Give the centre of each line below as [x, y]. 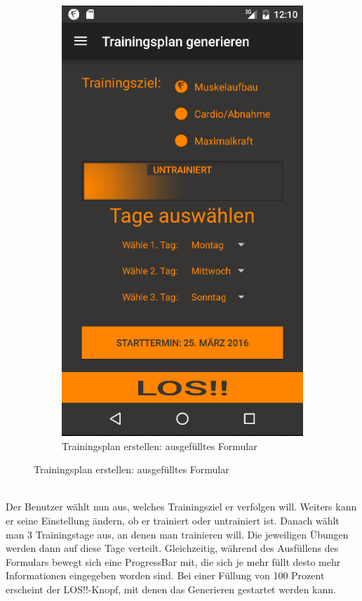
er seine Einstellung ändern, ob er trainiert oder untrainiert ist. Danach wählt [173, 520]
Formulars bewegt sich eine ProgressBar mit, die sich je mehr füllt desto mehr [173, 561]
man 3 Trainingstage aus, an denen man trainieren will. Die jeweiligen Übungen [177, 534]
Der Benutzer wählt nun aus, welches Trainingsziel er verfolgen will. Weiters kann [181, 507]
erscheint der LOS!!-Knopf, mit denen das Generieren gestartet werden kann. [171, 589]
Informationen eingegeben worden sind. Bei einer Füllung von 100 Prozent [165, 575]
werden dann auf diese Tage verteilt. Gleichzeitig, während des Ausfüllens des [172, 548]
